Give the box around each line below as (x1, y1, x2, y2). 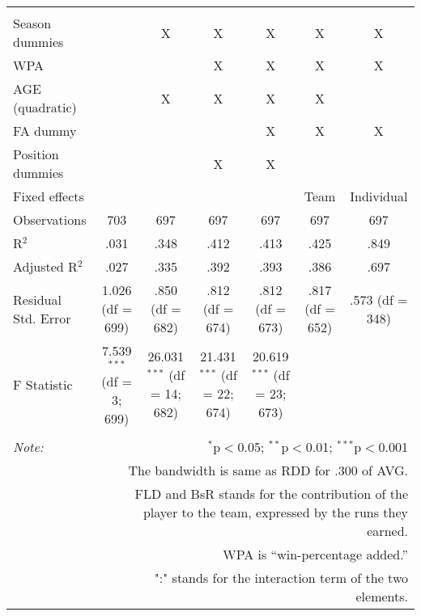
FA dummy (13, 121, 77, 140)
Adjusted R (13, 257, 78, 276)
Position (13, 145, 59, 163)
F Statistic (13, 374, 73, 394)
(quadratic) (13, 98, 77, 116)
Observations (13, 210, 87, 229)
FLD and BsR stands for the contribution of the (134, 483, 408, 503)
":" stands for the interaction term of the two (154, 567, 408, 587)
